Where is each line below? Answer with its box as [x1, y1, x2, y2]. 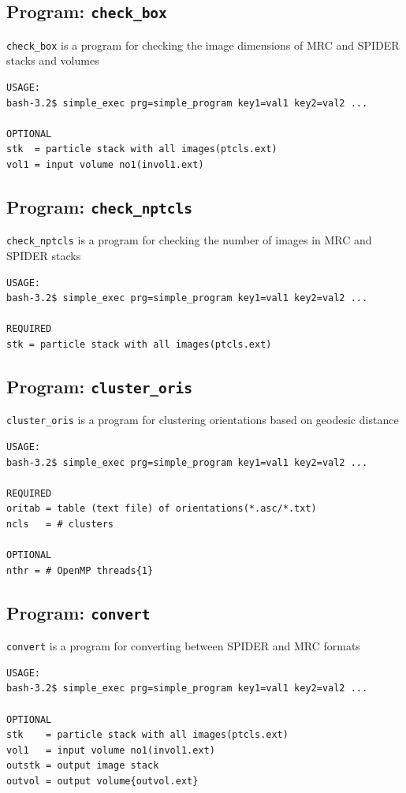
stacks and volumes [6, 52, 99, 69]
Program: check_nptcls [6, 194, 193, 218]
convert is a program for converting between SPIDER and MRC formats [6, 638, 360, 654]
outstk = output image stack [6, 760, 159, 772]
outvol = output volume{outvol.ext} [6, 775, 199, 787]
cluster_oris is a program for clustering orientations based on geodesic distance [6, 411, 399, 428]
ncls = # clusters [6, 519, 114, 530]
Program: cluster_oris [6, 374, 193, 398]
